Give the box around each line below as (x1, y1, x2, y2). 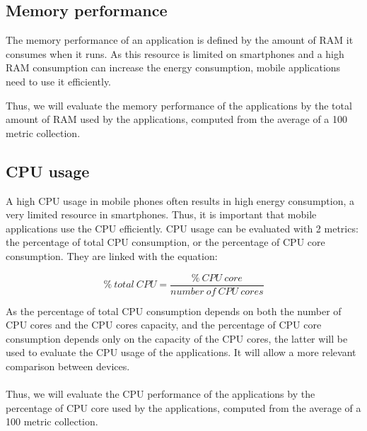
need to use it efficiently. (6, 73, 112, 88)
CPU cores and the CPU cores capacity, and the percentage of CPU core (6, 317, 322, 332)
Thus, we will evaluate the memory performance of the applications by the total (6, 98, 352, 112)
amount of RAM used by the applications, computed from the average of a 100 (6, 112, 348, 126)
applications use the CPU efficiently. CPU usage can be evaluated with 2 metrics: (6, 220, 359, 235)
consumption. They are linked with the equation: (6, 248, 218, 263)
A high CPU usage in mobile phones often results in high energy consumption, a (6, 193, 355, 208)
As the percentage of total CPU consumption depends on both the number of (6, 303, 342, 318)
